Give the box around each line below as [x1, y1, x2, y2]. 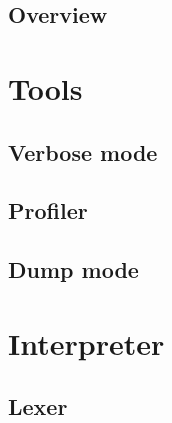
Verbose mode [8, 136, 158, 167]
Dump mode [8, 254, 139, 285]
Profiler [8, 195, 88, 226]
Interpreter [8, 322, 165, 363]
